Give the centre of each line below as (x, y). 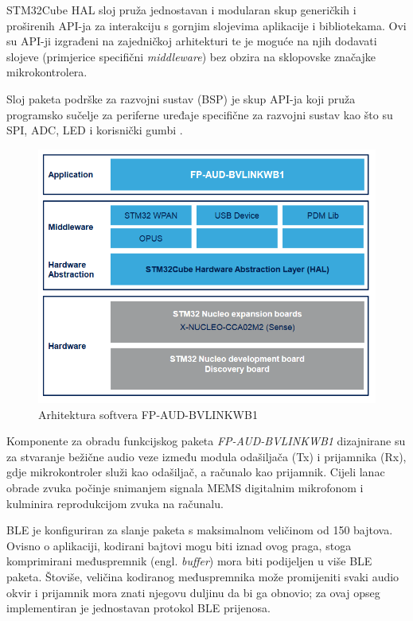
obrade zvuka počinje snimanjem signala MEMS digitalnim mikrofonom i (185, 488)
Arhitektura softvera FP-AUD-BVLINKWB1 (148, 414)
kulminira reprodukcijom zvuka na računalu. (115, 503)
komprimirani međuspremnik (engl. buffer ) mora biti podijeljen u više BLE (189, 561)
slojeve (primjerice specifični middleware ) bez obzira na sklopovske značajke (191, 56)
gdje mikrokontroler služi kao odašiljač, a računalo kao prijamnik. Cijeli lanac (196, 472)
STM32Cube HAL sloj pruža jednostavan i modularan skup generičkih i (181, 10)
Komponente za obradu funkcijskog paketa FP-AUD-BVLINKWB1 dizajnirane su (206, 441)
